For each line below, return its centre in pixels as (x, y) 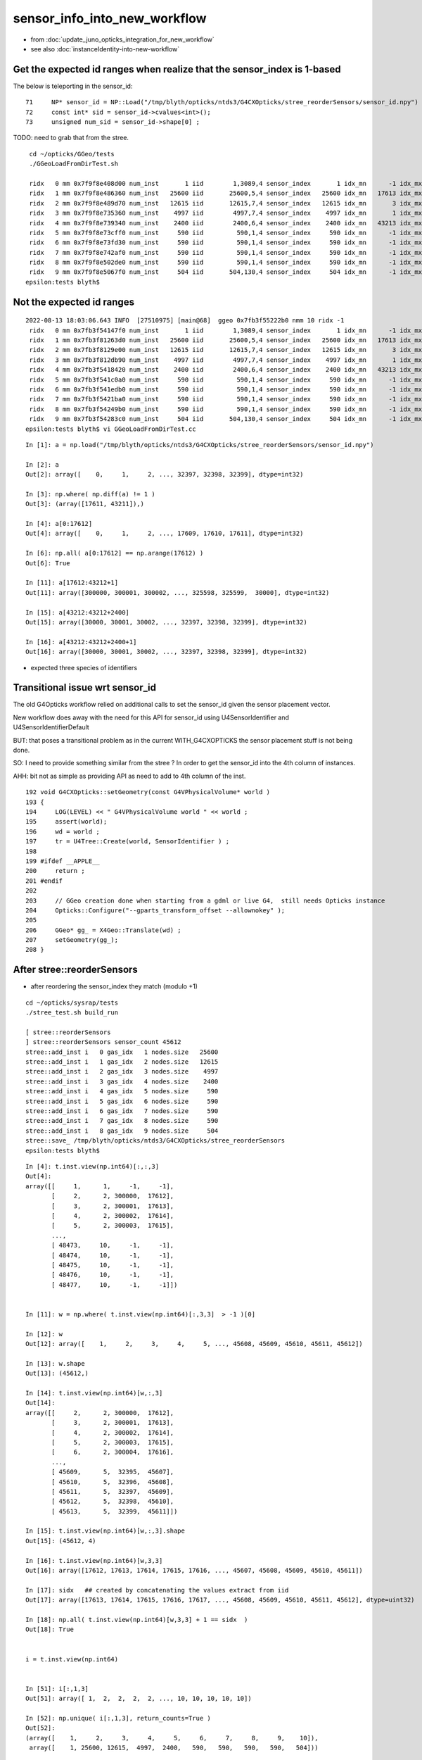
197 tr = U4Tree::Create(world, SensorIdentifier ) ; (128, 842)
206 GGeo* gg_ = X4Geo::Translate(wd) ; (104, 930)
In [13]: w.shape (55, 1363)
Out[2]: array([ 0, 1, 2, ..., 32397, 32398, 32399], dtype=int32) (165, 474)
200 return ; (55, 871)
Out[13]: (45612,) (57, 1374)
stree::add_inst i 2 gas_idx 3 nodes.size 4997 (122, 1071)
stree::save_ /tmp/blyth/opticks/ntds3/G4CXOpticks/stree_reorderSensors (155, 1141)
